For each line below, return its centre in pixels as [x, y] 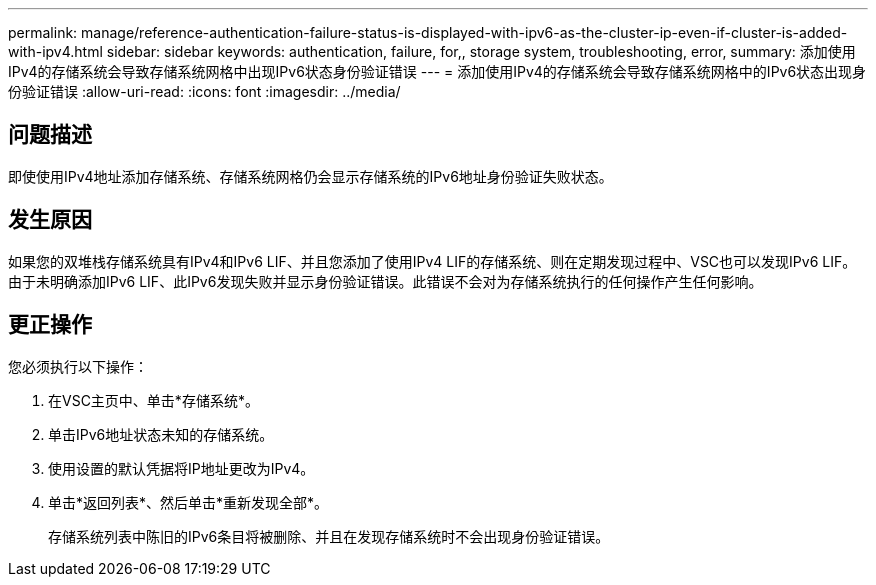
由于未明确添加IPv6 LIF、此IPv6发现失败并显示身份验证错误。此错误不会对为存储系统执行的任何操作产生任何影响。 [385, 281]
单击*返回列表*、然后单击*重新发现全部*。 [188, 502]
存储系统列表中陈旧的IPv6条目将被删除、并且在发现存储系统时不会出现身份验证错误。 [329, 536]
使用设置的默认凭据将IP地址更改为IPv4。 [181, 468]
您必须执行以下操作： [78, 366]
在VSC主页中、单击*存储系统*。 [153, 400]
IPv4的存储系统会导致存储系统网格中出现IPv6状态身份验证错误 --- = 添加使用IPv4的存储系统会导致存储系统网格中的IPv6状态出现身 [437, 71]
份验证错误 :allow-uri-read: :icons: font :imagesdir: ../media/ [204, 91]
